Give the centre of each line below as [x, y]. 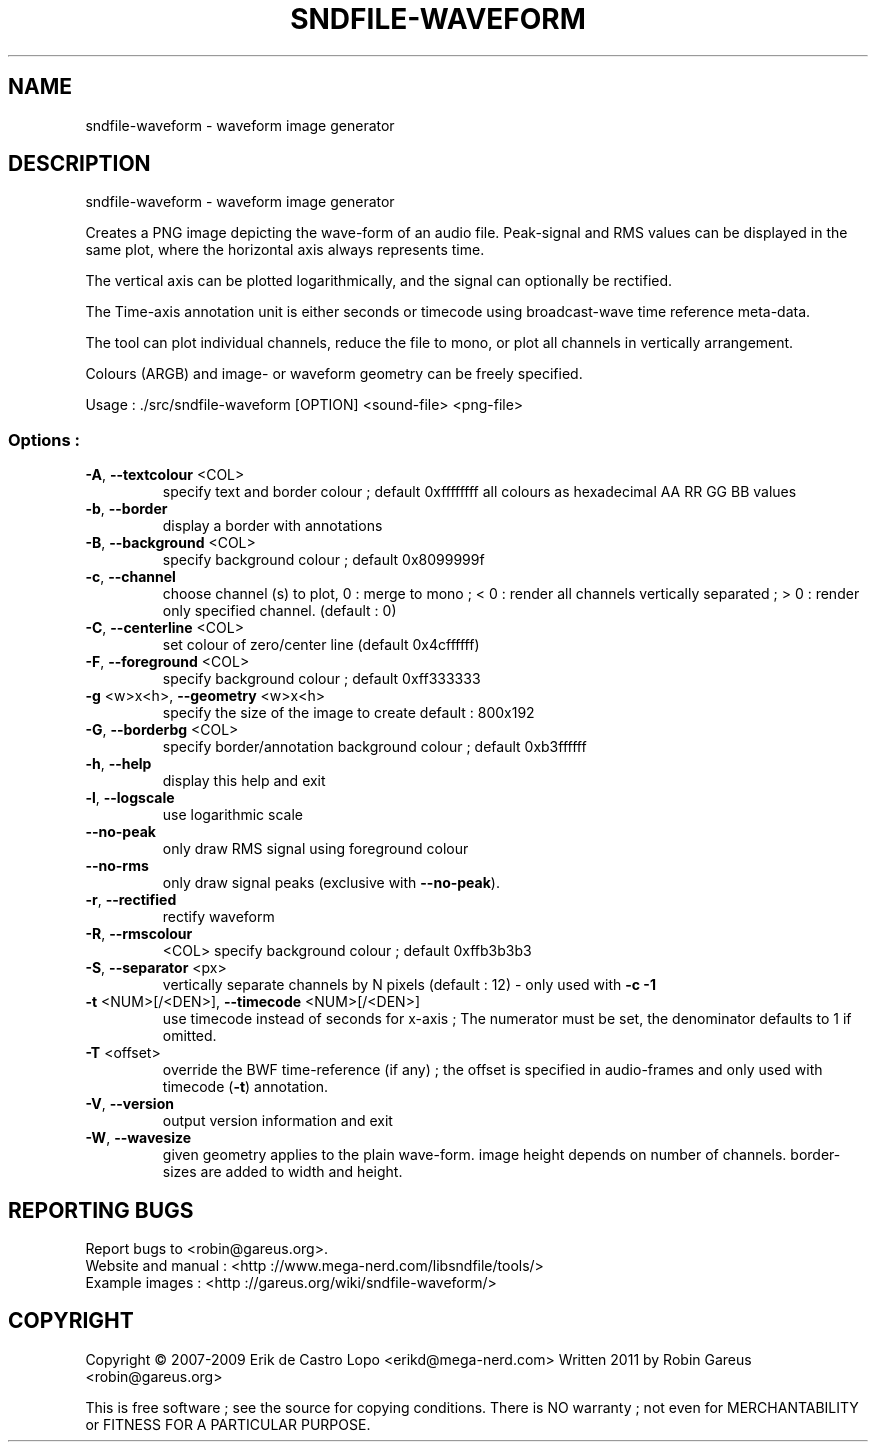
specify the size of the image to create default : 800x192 [348, 713]
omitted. [189, 1036]
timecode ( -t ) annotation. [245, 1087]
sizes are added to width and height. [282, 1172]
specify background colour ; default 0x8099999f [323, 560]
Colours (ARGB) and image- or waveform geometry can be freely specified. [334, 374]
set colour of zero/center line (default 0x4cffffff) [321, 645]
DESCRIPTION [79, 164]
